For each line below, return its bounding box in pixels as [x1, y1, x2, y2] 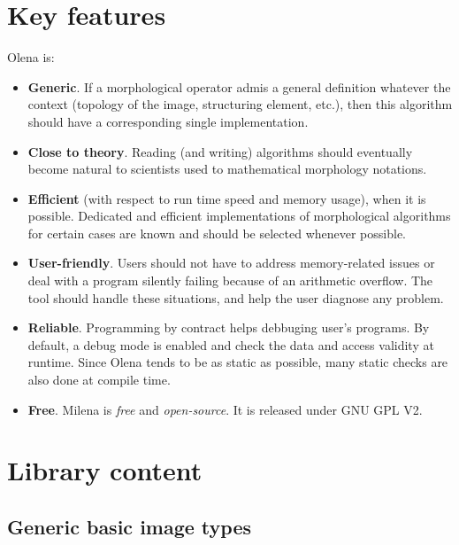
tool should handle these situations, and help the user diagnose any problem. [27, 288, 444, 307]
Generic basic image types [7, 512, 252, 540]
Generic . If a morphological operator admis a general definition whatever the [27, 77, 451, 96]
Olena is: [7, 48, 55, 66]
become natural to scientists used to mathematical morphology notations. [27, 160, 427, 178]
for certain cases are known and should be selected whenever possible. [27, 223, 406, 242]
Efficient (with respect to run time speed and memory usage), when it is [27, 189, 426, 207]
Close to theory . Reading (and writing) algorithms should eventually [27, 142, 413, 160]
